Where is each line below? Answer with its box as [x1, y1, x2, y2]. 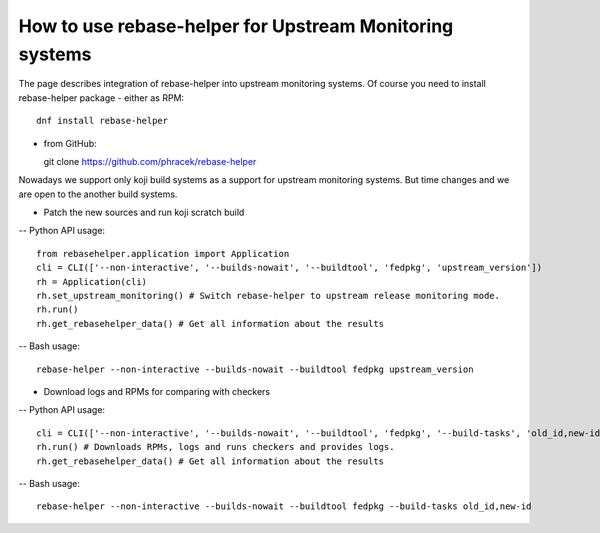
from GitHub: [43, 137, 97, 149]
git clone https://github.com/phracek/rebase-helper [43, 155, 257, 167]
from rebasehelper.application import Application [36, 248, 290, 259]
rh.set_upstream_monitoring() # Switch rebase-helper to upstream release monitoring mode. [36, 290, 500, 302]
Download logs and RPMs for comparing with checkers [43, 385, 270, 397]
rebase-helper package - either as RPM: [18, 91, 185, 104]
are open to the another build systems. [18, 188, 178, 200]
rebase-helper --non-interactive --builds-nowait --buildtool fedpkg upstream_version [36, 363, 474, 375]
